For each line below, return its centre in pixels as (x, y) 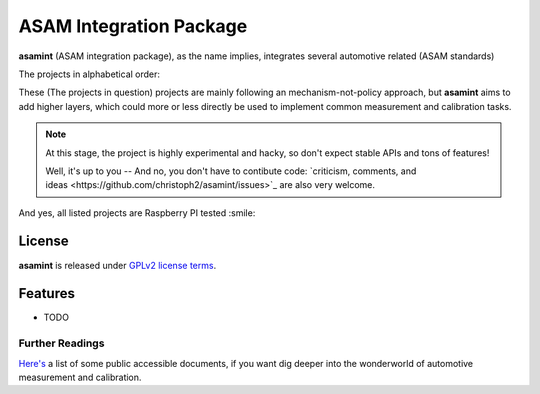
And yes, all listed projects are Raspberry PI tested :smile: (137, 212)
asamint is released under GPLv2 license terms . (117, 265)
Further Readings (61, 343)
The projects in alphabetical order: (89, 74)
